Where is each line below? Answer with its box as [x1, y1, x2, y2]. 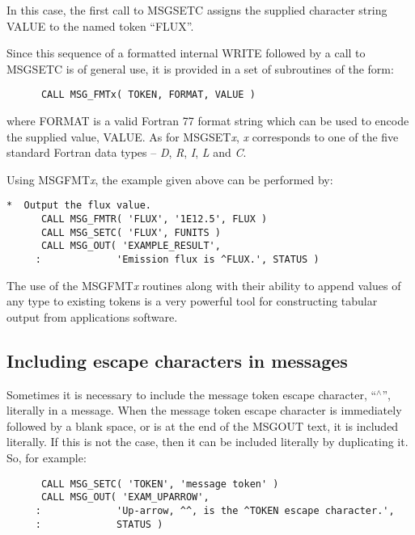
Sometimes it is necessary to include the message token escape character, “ [6, 385, 377, 402]
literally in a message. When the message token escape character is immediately [6, 402, 402, 419]
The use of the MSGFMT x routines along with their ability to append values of [6, 276, 401, 293]
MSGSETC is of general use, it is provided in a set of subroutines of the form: [6, 60, 394, 77]
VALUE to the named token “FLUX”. [6, 17, 194, 34]
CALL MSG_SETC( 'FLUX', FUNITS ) [40, 226, 221, 238]
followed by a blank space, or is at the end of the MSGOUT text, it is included [6, 417, 399, 434]
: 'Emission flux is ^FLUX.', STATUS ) [35, 254, 320, 266]
